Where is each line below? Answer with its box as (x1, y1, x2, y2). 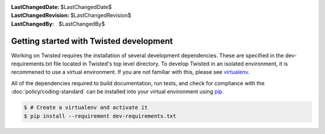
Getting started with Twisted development (11, 36, 173, 46)
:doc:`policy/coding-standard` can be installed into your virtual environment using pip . (11, 88, 224, 96)
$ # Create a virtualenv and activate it (23, 104, 148, 111)
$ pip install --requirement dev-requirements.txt (23, 112, 177, 120)
